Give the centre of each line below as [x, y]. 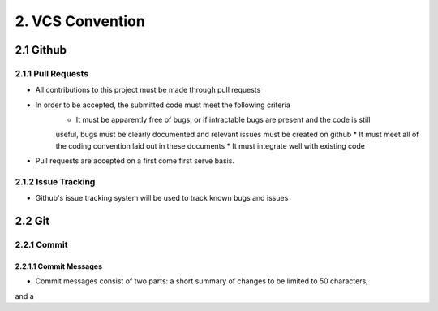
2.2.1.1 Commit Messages [59, 266]
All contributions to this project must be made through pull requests [148, 90]
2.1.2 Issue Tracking [55, 182]
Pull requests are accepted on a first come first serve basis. [135, 161]
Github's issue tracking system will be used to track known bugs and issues [162, 198]
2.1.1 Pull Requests [52, 73]
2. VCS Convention [80, 21]
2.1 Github [41, 50]
